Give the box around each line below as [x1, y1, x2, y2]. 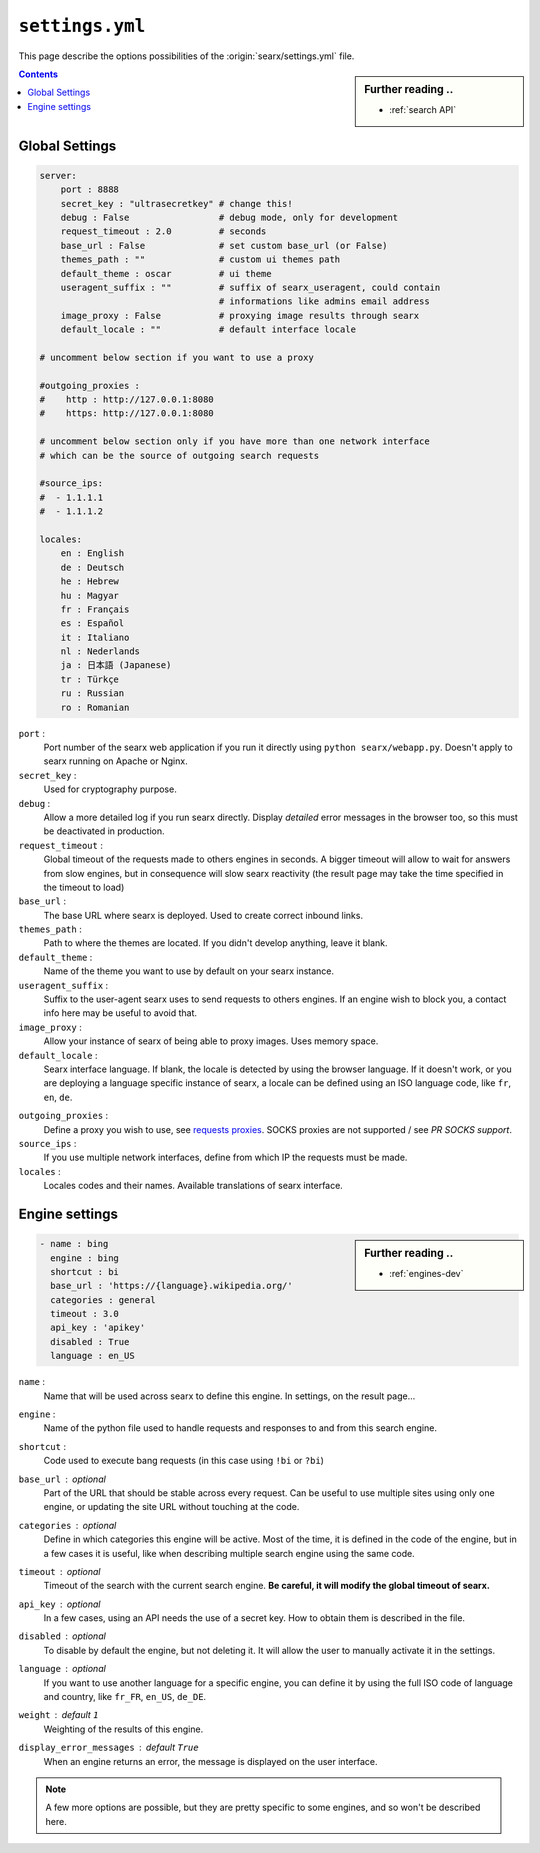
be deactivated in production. [43, 825, 165, 837]
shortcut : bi [50, 1266, 120, 1277]
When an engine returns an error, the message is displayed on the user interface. [43, 1755, 379, 1767]
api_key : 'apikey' [50, 1322, 146, 1334]
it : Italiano [60, 631, 130, 643]
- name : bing [39, 1238, 109, 1250]
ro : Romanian [60, 701, 130, 713]
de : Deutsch [60, 561, 125, 573]
